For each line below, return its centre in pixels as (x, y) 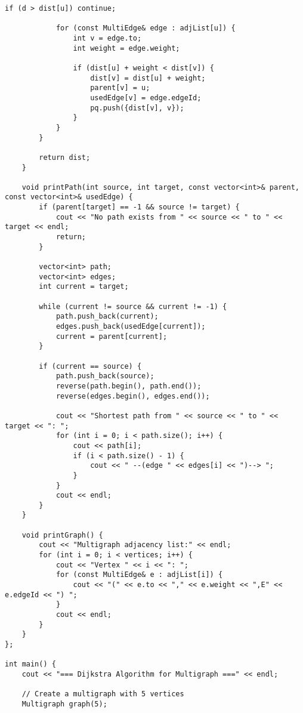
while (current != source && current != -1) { (133, 306)
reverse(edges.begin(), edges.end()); (133, 396)
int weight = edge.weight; (126, 48)
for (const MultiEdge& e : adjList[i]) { (139, 575)
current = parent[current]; (112, 336)
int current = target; (84, 287)
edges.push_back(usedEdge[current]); (131, 326)
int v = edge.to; (107, 38)
